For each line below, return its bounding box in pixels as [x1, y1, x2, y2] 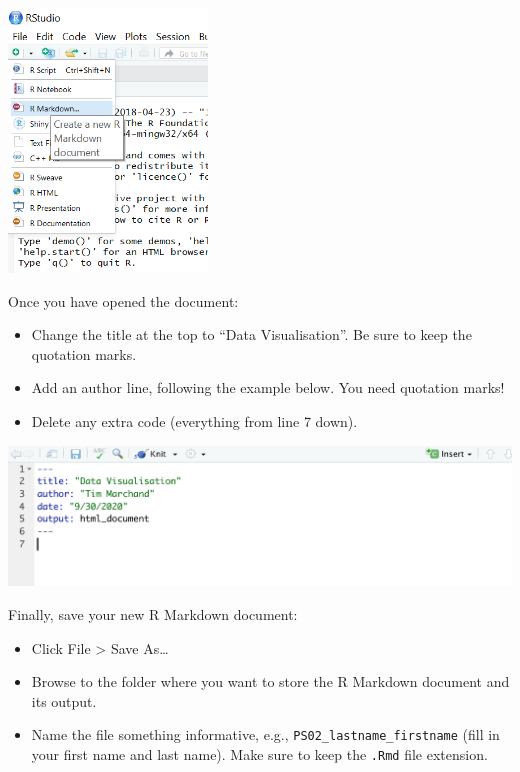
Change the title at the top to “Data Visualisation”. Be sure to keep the [31, 324, 472, 345]
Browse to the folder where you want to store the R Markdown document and [31, 671, 510, 692]
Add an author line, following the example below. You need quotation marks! [31, 377, 505, 398]
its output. [31, 690, 97, 711]
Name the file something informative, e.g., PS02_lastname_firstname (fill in [31, 724, 500, 745]
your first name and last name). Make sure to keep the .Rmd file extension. [31, 744, 488, 765]
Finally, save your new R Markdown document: [8, 603, 298, 624]
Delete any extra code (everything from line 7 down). [31, 410, 358, 431]
